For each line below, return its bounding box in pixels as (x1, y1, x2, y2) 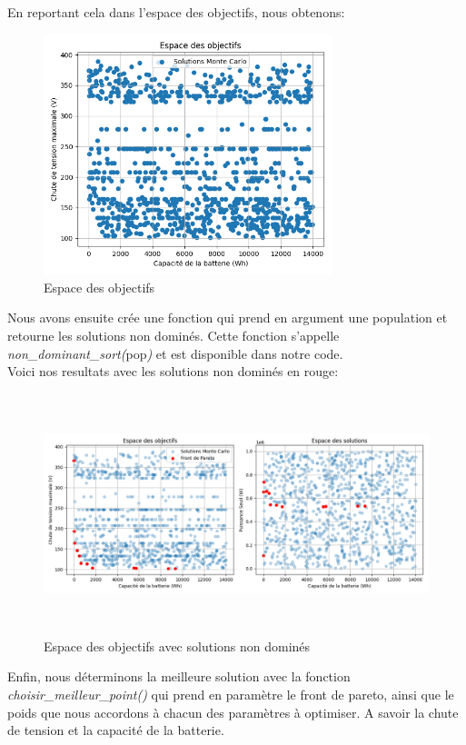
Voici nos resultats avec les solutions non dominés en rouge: (7, 362, 339, 381)
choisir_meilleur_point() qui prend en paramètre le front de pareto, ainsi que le (7, 685, 454, 704)
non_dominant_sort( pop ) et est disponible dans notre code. (7, 343, 343, 363)
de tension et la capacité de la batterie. (7, 720, 224, 740)
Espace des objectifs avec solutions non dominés (44, 636, 311, 655)
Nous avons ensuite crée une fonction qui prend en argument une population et (7, 308, 448, 327)
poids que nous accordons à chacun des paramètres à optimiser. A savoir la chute (7, 702, 459, 721)
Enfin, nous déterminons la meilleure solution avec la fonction (7, 667, 351, 686)
